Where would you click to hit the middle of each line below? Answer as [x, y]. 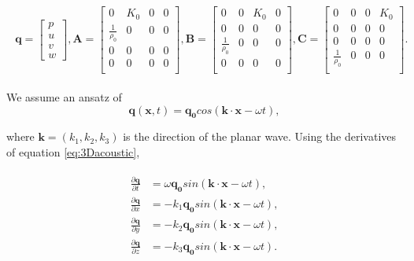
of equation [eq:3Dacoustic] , [73, 151]
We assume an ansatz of [64, 96]
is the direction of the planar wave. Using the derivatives [260, 136]
